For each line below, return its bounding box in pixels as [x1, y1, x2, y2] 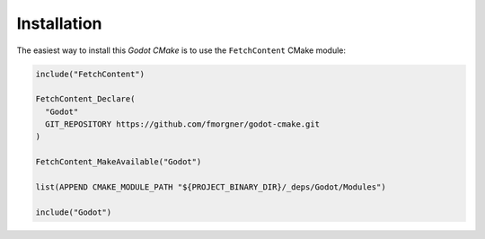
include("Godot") [35, 207, 112, 217]
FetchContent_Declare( [35, 94, 136, 104]
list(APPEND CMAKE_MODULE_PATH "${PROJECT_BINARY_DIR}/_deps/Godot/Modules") [35, 182, 386, 192]
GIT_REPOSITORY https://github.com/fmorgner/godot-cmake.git [45, 119, 321, 129]
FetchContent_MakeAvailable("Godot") [35, 157, 202, 167]
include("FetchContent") [35, 68, 145, 79]
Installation [16, 13, 102, 33]
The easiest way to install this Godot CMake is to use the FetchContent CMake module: [16, 45, 346, 56]
